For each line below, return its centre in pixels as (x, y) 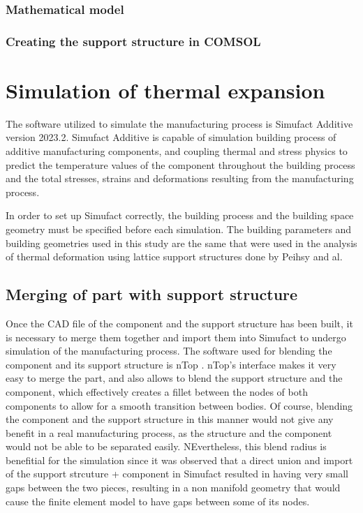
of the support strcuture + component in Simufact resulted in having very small (177, 474)
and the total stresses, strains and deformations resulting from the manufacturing (180, 178)
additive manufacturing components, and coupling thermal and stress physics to (177, 151)
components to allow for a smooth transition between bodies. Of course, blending (179, 405)
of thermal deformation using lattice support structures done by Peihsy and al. (174, 256)
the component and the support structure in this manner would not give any (170, 419)
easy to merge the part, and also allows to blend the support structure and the (174, 378)
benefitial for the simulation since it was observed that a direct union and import (179, 460)
